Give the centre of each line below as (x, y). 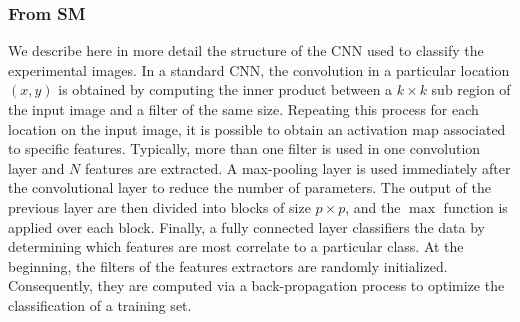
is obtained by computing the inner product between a (225, 89)
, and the (373, 206)
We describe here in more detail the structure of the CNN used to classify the (246, 50)
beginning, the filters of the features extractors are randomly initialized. (228, 265)
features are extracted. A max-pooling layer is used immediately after (298, 167)
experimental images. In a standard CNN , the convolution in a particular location (259, 69)
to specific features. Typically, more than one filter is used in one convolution (244, 148)
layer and (36, 167)
